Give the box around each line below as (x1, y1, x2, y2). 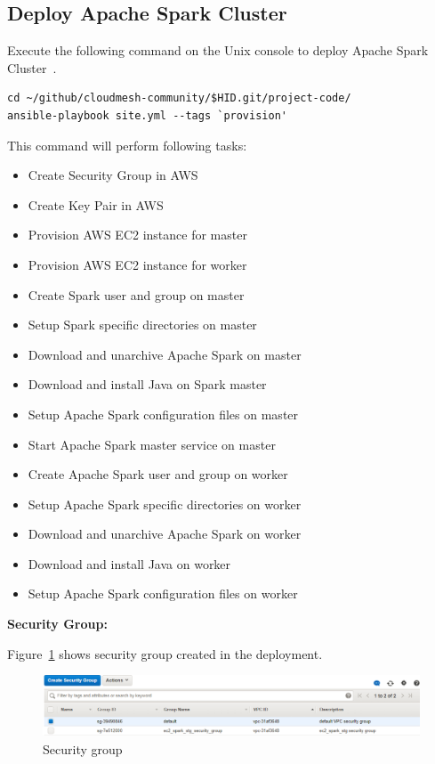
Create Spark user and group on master (28, 285, 245, 304)
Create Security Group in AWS (28, 166, 198, 184)
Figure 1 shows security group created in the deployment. (7, 644, 323, 662)
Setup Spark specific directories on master (28, 315, 257, 334)
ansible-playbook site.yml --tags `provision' (7, 109, 287, 122)
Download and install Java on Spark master (28, 375, 267, 394)
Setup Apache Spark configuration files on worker (28, 584, 298, 603)
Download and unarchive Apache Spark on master (28, 345, 302, 363)
